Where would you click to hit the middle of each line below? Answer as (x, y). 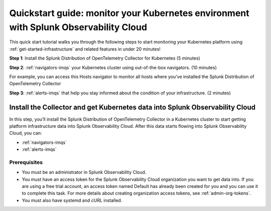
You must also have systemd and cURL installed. (72, 200)
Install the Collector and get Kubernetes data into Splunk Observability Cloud (132, 107)
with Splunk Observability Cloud (78, 27)
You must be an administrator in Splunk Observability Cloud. (84, 172)
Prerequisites (26, 162)
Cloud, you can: (26, 133)
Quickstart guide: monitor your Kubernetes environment (129, 13)
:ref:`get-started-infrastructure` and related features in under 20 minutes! (85, 49)
